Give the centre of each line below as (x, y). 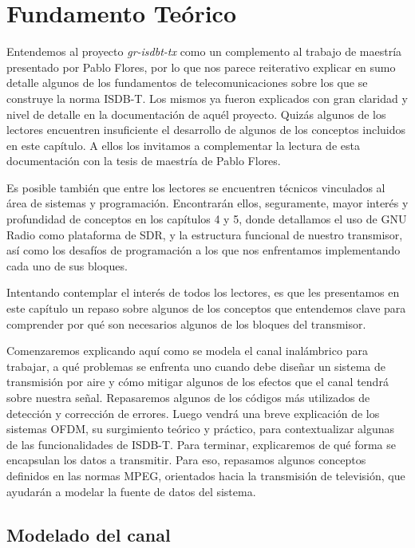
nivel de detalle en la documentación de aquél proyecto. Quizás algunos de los (196, 114)
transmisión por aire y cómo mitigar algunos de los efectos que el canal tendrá (198, 382)
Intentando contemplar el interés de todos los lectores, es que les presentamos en (203, 292)
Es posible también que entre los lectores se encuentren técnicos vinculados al (196, 187)
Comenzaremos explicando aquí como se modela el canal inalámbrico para (187, 351)
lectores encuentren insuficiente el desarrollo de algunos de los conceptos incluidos (206, 130)
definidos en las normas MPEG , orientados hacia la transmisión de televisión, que (206, 475)
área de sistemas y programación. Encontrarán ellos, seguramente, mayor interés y (207, 203)
